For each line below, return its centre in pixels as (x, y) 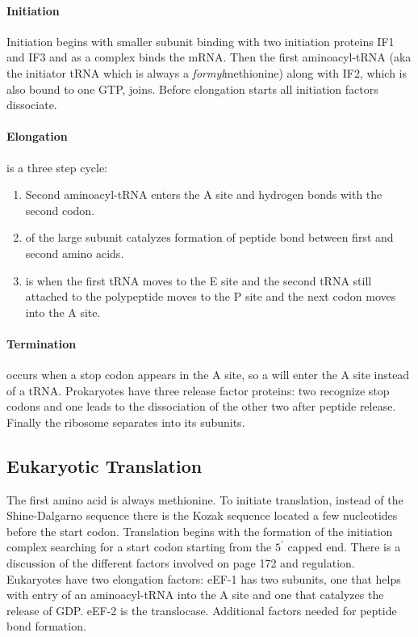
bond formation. (46, 626)
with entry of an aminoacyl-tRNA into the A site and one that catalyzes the (195, 595)
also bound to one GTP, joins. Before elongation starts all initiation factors (192, 89)
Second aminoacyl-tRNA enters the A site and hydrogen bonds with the (204, 194)
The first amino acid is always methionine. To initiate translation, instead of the (205, 499)
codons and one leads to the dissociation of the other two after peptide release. (201, 406)
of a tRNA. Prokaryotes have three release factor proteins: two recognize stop (198, 390)
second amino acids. (75, 253)
